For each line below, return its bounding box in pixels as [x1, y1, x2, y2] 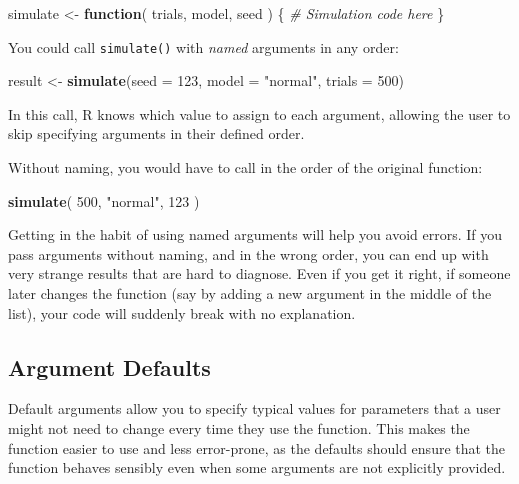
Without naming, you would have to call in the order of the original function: [8, 157, 483, 178]
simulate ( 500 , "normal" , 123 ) [8, 190, 200, 211]
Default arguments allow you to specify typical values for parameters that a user [8, 398, 501, 419]
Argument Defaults [8, 351, 211, 382]
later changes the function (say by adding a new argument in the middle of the [8, 283, 492, 303]
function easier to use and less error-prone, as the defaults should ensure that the [8, 437, 506, 458]
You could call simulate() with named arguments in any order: [8, 36, 399, 57]
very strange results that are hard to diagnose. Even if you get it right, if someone [8, 263, 511, 284]
